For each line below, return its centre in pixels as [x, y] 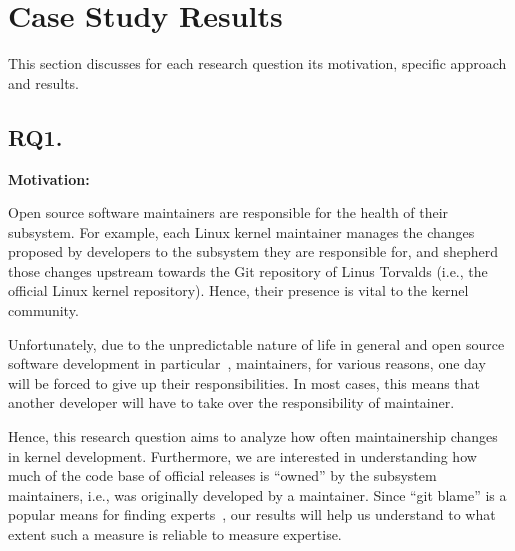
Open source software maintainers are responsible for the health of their [228, 212]
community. [43, 310]
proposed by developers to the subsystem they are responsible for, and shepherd [253, 251]
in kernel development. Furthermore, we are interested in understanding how [242, 455]
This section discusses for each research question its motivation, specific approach [257, 63]
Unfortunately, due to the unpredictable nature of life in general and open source [256, 343]
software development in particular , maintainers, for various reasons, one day [247, 363]
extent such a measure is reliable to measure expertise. [175, 534]
